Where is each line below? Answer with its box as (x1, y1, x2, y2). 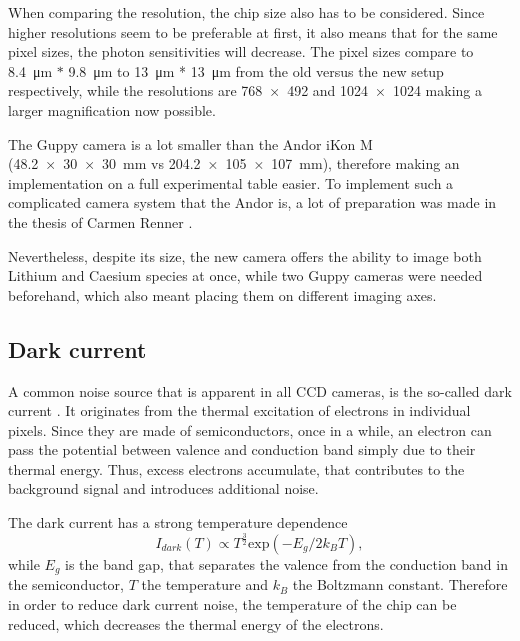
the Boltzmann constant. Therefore (292, 574, 508, 595)
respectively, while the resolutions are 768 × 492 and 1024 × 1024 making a (8, 80, 483, 101)
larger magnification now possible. (8, 99, 216, 120)
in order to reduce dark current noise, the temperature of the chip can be (8, 594, 457, 615)
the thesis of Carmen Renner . (8, 211, 193, 232)
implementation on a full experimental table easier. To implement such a (8, 172, 454, 193)
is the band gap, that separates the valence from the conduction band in (65, 554, 508, 575)
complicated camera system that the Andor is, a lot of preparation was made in (8, 192, 497, 213)
